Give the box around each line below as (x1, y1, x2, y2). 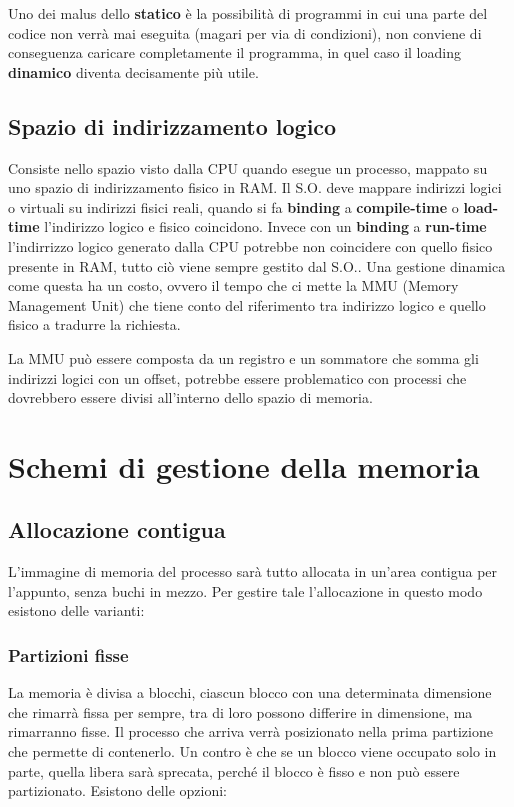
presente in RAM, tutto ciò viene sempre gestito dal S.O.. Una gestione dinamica (8, 255, 506, 276)
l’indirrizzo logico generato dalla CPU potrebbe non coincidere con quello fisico (8, 235, 493, 256)
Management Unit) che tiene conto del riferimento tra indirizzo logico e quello (8, 294, 486, 315)
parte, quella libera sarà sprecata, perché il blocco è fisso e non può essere (8, 760, 460, 781)
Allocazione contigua (8, 514, 226, 545)
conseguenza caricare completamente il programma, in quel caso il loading (8, 42, 461, 63)
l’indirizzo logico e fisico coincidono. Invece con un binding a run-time (44, 216, 487, 237)
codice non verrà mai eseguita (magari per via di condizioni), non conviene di (8, 22, 482, 43)
